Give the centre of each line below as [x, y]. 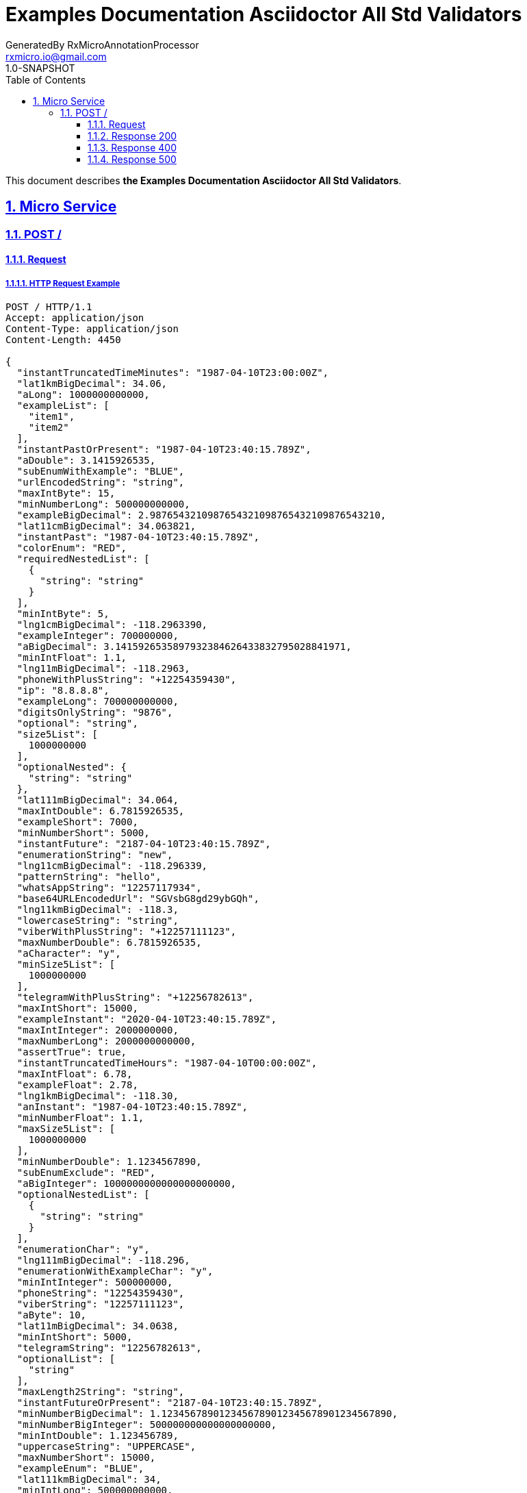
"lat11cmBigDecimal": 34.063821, [106, 526]
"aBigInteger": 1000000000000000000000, [127, 1183]
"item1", [52, 416]
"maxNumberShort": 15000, [86, 1457]
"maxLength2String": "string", [101, 1391]
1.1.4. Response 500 [132, 159]
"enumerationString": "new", [95, 854]
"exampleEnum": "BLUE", [80, 1468]
